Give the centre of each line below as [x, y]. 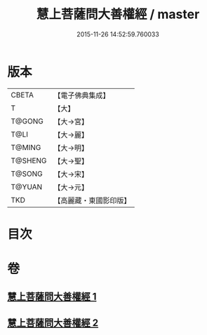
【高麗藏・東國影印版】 [92, 200]
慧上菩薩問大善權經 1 [52, 297]
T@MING [26, 147]
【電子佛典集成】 [82, 95]
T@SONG [27, 174]
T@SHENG [29, 160]
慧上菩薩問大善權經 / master [118, 14]
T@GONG [27, 121]
